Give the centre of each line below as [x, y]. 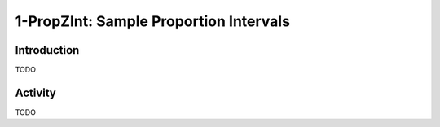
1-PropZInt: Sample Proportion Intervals [153, 21]
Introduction [47, 50]
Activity [36, 92]
